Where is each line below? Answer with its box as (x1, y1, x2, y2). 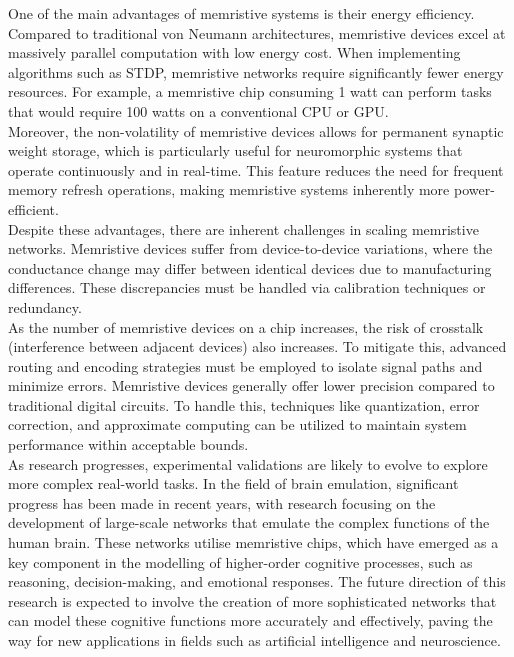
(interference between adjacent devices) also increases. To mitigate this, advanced (8, 336, 507, 357)
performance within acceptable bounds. (8, 434, 249, 455)
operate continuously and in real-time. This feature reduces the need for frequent (8, 159, 504, 180)
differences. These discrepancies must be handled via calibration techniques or (8, 277, 486, 298)
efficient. (8, 198, 59, 219)
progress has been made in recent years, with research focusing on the (8, 492, 436, 513)
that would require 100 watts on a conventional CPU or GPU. (8, 100, 389, 121)
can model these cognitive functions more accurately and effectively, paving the (8, 610, 493, 631)
